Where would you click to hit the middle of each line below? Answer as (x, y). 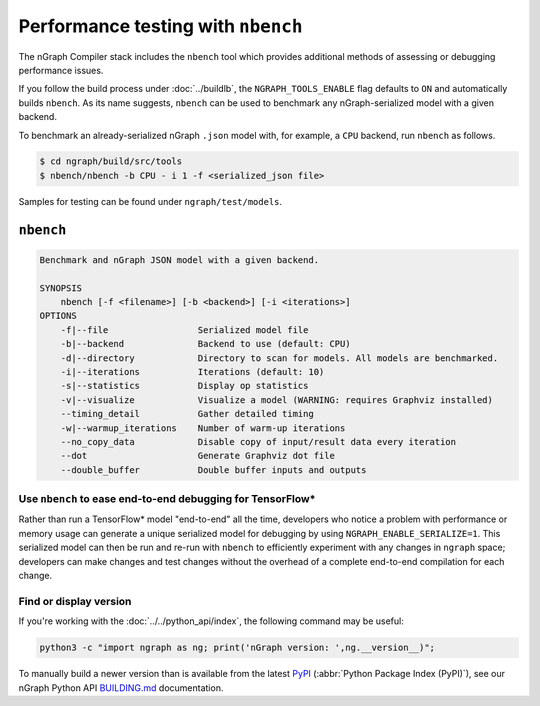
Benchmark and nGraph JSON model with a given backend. (179, 259)
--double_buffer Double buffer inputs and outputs (213, 469)
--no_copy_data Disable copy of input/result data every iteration (258, 441)
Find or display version (75, 601)
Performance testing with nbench (160, 26)
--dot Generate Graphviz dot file (197, 456)
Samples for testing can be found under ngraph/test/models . (150, 201)
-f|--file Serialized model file (184, 329)
